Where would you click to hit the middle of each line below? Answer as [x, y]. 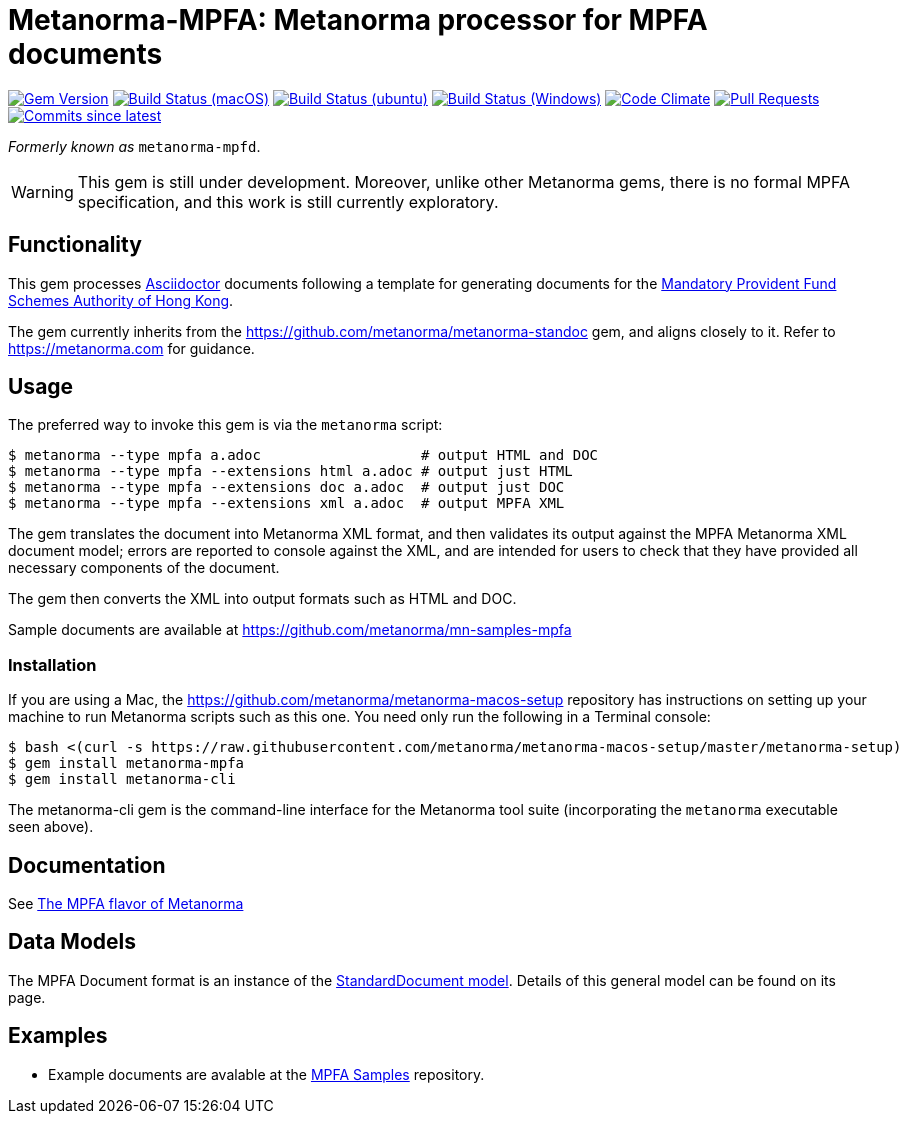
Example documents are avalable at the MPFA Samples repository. [266, 1074]
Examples [58, 1036]
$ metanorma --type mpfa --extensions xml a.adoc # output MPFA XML [286, 503]
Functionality [75, 245]
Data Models [72, 942]
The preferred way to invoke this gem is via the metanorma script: [225, 425]
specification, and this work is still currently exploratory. [288, 201]
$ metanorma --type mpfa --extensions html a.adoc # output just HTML [290, 471]
